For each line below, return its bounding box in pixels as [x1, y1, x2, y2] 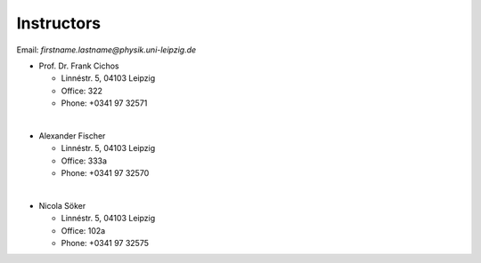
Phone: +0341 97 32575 [61, 238, 150, 249]
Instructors [16, 13, 102, 33]
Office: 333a [61, 155, 107, 166]
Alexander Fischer [38, 130, 106, 141]
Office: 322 [61, 85, 102, 96]
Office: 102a [61, 225, 106, 235]
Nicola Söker [38, 200, 86, 211]
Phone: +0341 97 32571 [61, 98, 148, 108]
